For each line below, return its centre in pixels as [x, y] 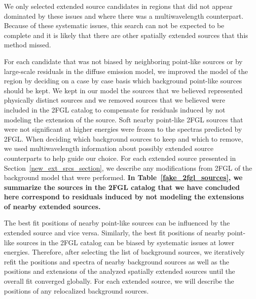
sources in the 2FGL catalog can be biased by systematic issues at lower [125, 242]
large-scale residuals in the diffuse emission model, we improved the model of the [126, 71]
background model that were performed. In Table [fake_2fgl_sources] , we [123, 177]
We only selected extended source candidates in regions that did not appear [118, 6]
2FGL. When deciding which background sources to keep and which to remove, [124, 138]
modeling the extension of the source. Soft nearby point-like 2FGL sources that [124, 119]
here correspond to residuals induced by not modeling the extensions [124, 197]
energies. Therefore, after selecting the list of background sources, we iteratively [124, 252]
